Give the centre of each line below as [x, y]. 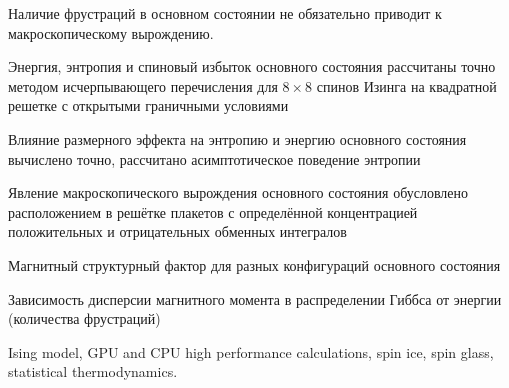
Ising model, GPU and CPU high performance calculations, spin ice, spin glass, [251, 351]
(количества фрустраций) [84, 318]
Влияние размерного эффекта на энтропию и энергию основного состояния [237, 138]
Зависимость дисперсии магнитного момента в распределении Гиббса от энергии [255, 298]
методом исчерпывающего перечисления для [143, 85]
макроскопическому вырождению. [111, 32]
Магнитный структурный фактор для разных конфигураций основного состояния [254, 264]
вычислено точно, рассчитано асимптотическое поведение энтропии [214, 158]
